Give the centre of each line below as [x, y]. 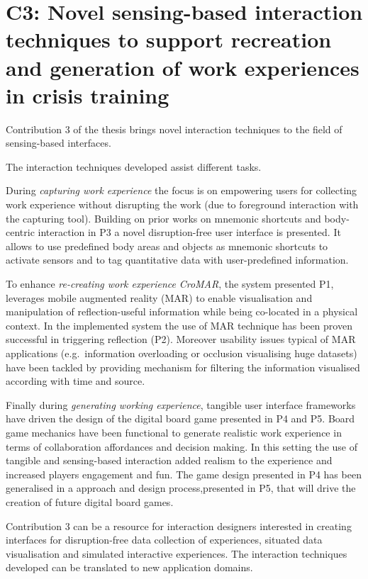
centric [20, 232]
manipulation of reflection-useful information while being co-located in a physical [182, 311]
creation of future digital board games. [90, 501]
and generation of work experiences [183, 67]
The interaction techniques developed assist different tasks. [134, 166]
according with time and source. [76, 381]
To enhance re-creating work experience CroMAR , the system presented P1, [170, 284]
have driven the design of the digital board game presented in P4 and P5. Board [180, 418]
